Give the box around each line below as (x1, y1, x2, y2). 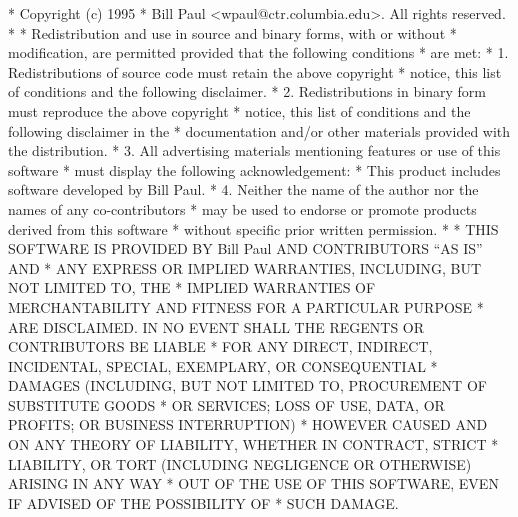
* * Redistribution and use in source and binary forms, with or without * (8, 22, 457, 43)
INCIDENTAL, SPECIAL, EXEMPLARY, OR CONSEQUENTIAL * (8, 355, 438, 376)
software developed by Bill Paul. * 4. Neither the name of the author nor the (8, 179, 479, 200)
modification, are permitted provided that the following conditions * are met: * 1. (8, 42, 509, 63)
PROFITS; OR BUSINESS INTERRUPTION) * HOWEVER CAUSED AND (8, 414, 488, 435)
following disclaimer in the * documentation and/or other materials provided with (8, 120, 511, 141)
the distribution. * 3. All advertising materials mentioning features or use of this (8, 140, 501, 161)
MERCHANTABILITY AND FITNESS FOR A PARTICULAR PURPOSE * (8, 296, 484, 317)
